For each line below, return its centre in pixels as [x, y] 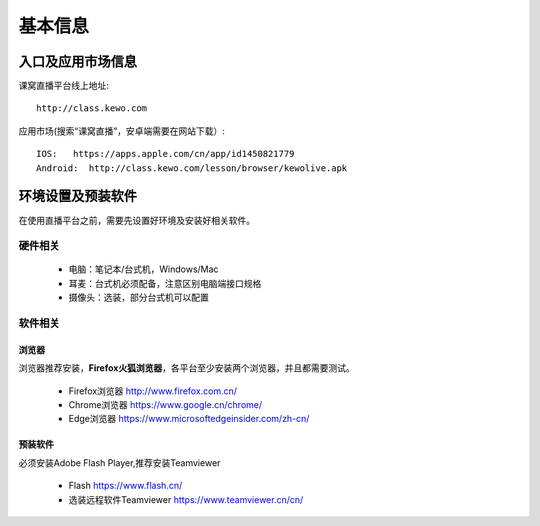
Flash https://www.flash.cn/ [125, 486]
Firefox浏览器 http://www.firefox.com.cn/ [153, 391]
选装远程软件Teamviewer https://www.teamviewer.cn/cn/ [186, 499]
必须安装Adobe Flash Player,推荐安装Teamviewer [119, 462]
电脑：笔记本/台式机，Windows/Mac [143, 269]
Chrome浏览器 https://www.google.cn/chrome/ [165, 404]
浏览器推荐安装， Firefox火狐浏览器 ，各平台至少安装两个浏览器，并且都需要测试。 [186, 368]
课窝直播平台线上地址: [64, 86]
